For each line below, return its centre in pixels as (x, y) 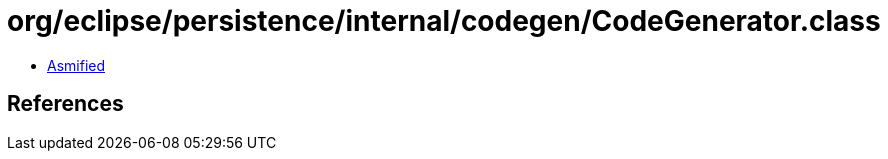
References (65, 104)
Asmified (76, 65)
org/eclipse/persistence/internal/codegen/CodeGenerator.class (444, 21)
